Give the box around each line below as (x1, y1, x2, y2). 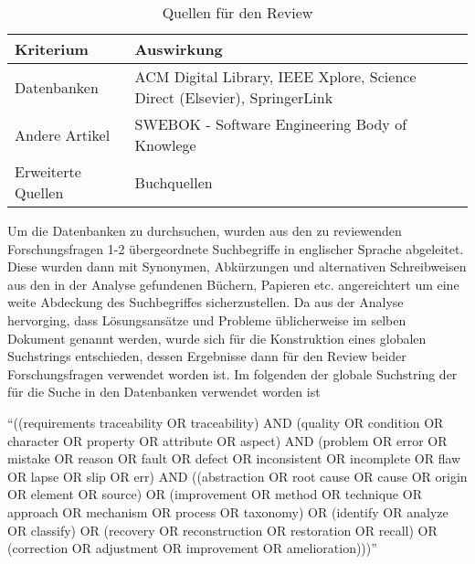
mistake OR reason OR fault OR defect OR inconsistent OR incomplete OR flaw (7, 449, 461, 468)
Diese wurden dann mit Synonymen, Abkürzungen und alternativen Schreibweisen (7, 257, 467, 276)
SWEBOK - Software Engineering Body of (134, 113, 407, 134)
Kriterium (15, 38, 89, 59)
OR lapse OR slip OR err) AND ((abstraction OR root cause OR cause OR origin (7, 466, 468, 485)
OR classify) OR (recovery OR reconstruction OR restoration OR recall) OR (7, 520, 438, 539)
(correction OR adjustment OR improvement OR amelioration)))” (7, 538, 377, 558)
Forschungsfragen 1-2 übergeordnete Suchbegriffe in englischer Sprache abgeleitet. (7, 239, 464, 258)
